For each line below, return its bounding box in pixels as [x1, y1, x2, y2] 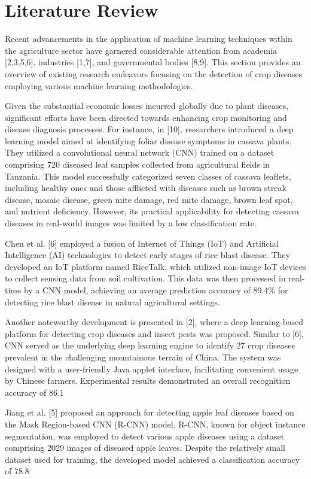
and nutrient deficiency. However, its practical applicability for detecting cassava [5, 205, 299, 217]
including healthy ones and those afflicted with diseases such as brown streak [5, 181, 286, 194]
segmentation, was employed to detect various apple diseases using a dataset [5, 429, 285, 442]
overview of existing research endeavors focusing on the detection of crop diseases [5, 67, 303, 80]
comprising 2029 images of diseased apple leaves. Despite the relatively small [5, 441, 285, 454]
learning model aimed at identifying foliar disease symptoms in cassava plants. [5, 134, 292, 147]
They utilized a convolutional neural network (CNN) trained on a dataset [5, 146, 275, 159]
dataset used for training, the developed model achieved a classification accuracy [5, 453, 300, 465]
